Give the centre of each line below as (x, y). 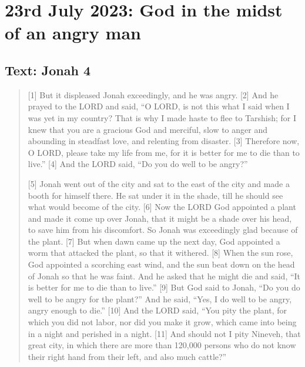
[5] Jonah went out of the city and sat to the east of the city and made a (159, 183)
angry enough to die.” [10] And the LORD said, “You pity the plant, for (157, 310)
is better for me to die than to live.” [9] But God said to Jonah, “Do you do (164, 287)
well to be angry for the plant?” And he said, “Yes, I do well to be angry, (160, 298)
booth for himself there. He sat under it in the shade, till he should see (155, 195)
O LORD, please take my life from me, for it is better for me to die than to (164, 152)
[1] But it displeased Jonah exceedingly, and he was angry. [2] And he (153, 94)
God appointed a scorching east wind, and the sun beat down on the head (161, 264)
